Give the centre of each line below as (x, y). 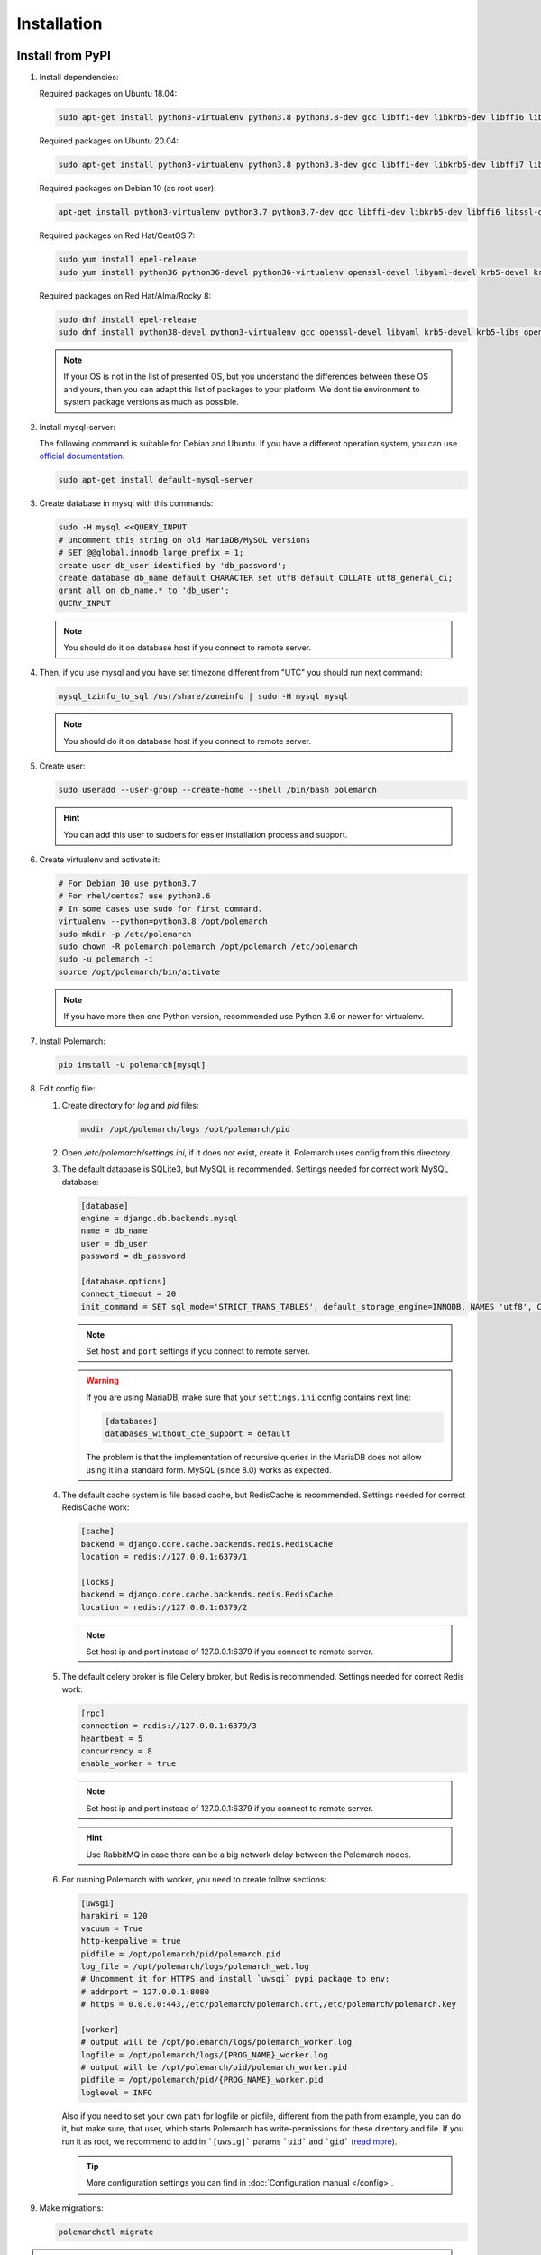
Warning (102, 1381)
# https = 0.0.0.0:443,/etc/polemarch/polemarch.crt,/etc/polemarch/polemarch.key (269, 2004)
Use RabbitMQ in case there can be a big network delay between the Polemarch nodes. (249, 1855)
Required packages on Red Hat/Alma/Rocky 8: (125, 295)
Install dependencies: (79, 78)
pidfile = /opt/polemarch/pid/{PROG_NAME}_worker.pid (202, 2080)
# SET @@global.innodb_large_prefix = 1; (151, 553)
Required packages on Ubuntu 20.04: (109, 141)
